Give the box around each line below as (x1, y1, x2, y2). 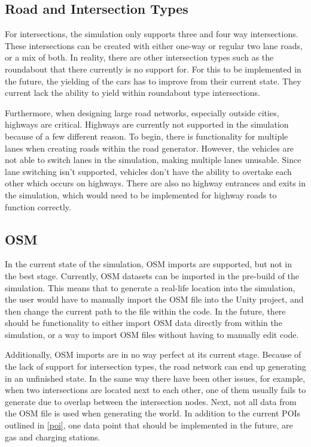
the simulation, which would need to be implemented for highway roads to (5, 188, 277, 201)
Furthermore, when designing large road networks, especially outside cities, (5, 106, 279, 119)
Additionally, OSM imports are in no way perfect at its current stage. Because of (5, 348, 301, 361)
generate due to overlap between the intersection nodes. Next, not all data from (5, 395, 297, 407)
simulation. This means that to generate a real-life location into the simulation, (5, 281, 295, 294)
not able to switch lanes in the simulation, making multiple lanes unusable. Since (5, 153, 301, 166)
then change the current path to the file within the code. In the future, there (5, 304, 286, 317)
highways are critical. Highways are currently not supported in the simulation (5, 118, 289, 131)
